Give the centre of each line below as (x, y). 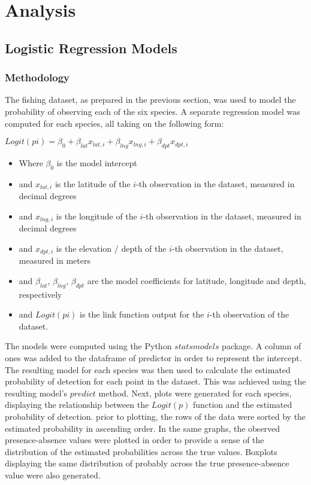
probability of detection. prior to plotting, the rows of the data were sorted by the (155, 417)
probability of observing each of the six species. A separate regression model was (153, 111)
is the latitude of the (93, 183)
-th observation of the (249, 314)
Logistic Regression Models (91, 48)
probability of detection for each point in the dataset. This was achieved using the (155, 381)
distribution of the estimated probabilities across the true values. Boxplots (141, 451)
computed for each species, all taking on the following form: (114, 123)
